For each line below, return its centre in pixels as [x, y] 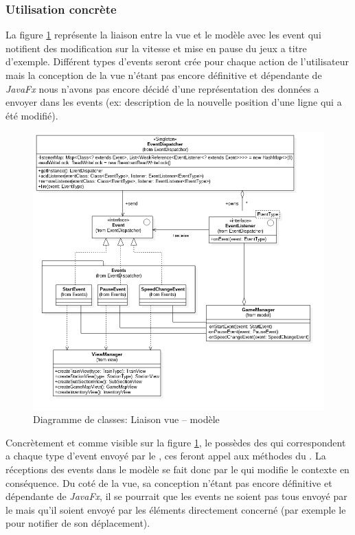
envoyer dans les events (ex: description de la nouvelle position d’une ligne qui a [174, 102]
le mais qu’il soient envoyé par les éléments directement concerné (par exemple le [176, 509]
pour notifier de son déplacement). [78, 523]
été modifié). [32, 115]
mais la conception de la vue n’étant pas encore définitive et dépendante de [164, 75]
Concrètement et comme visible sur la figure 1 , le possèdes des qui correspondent [176, 442]
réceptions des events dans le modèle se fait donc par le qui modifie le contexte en [177, 469]
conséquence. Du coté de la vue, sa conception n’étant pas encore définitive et [169, 482]
